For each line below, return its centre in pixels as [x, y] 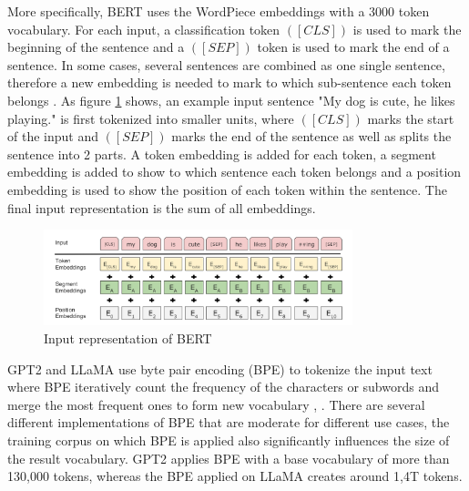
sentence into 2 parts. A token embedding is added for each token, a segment [222, 153]
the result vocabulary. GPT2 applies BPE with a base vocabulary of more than [229, 458]
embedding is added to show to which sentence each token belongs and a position [234, 172]
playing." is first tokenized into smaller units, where [151, 118]
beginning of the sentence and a [96, 47]
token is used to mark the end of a [353, 47]
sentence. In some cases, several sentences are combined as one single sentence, [226, 64]
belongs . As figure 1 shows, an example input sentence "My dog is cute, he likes [231, 100]
